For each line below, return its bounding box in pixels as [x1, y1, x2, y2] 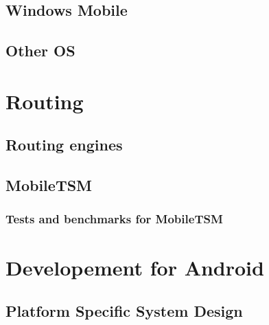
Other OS [5, 40, 75, 61]
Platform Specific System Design [5, 300, 243, 322]
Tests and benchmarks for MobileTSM [5, 210, 223, 227]
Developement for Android [5, 253, 264, 281]
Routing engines [5, 134, 123, 155]
